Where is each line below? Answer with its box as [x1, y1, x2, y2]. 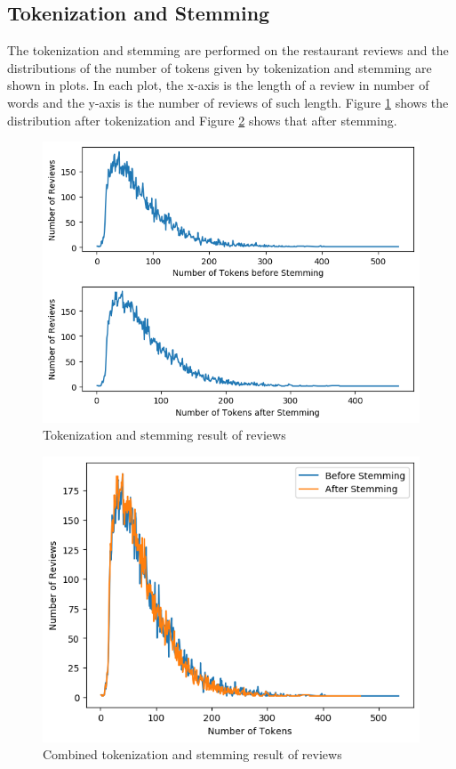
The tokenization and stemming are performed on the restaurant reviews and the [7, 41, 449, 60]
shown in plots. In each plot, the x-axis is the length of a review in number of [7, 76, 429, 94]
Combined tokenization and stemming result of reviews [43, 745, 342, 764]
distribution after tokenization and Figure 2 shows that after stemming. [7, 110, 397, 129]
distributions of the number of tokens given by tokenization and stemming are [7, 58, 432, 77]
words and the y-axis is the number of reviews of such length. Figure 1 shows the [7, 93, 449, 111]
